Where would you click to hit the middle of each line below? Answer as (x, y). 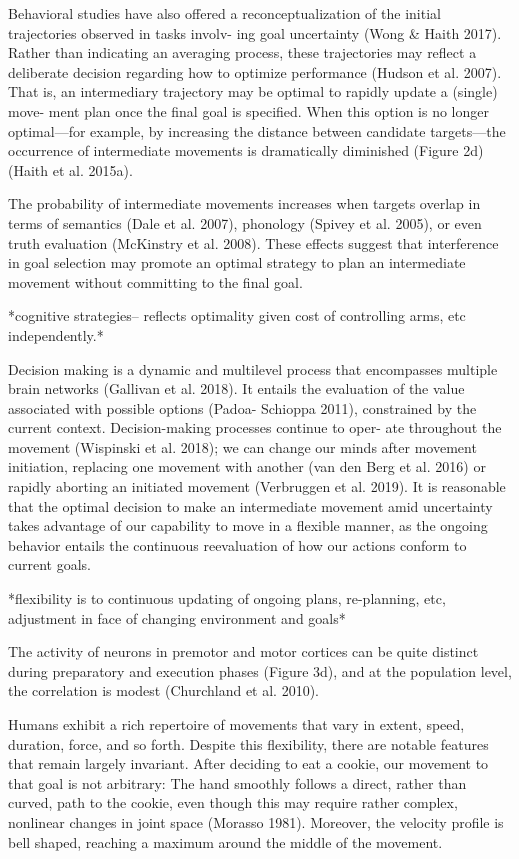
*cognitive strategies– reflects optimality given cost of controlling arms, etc (237, 315)
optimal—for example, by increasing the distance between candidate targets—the (257, 130)
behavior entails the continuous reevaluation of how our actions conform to (237, 544)
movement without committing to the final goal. (155, 281)
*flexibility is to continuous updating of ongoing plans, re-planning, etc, (227, 598)
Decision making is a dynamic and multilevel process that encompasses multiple (253, 368)
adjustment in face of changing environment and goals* (177, 617)
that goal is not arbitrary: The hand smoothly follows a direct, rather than (237, 782)
